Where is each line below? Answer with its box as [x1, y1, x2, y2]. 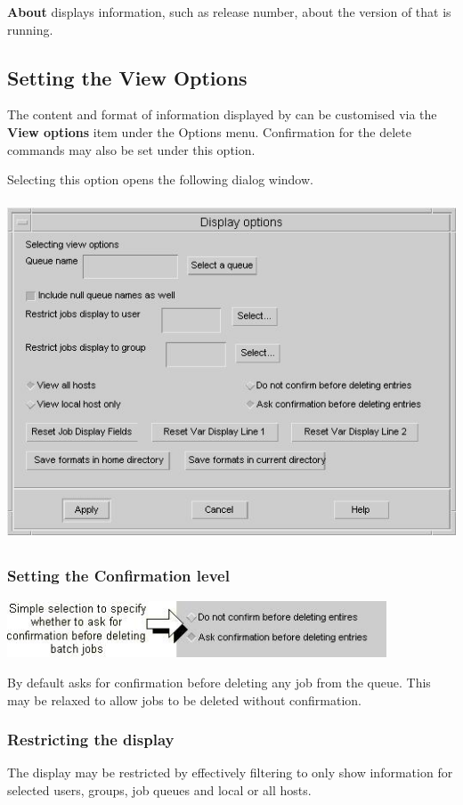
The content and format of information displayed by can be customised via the [7, 105, 437, 124]
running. [7, 20, 53, 38]
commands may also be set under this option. [7, 140, 256, 159]
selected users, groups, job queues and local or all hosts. [7, 780, 312, 799]
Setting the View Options [7, 63, 248, 91]
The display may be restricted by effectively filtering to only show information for [7, 763, 453, 782]
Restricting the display [7, 728, 175, 751]
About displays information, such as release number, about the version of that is [7, 3, 451, 20]
